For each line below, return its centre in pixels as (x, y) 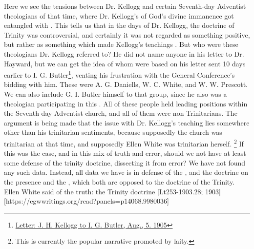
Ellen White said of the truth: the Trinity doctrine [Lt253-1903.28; (104, 191)
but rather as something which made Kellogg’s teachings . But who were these (121, 44)
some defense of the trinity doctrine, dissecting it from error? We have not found (125, 162)
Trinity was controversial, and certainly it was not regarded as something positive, (127, 34)
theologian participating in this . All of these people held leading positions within (126, 103)
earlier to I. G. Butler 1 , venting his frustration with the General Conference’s (119, 74)
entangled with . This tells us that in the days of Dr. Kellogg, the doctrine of (119, 25)
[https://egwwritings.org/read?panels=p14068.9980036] (86, 201)
